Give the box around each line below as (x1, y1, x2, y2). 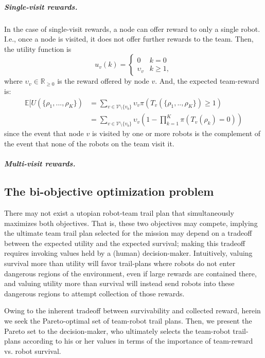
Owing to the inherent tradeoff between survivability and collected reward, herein (4, 305, 261, 316)
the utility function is (4, 43, 72, 54)
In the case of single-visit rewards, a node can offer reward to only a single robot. (4, 23, 260, 34)
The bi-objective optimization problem (4, 183, 214, 199)
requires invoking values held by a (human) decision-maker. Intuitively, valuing (4, 248, 253, 258)
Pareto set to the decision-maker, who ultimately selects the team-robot (4, 325, 231, 336)
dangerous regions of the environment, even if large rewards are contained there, (4, 268, 257, 278)
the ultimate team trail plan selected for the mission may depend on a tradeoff (4, 228, 252, 238)
